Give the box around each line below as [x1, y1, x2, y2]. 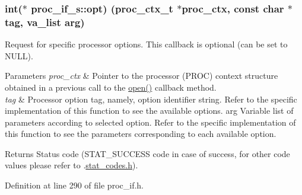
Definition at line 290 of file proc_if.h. [5, 179, 144, 191]
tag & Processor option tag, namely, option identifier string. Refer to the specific [5, 92, 297, 105]
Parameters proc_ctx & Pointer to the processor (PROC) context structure [5, 69, 278, 82]
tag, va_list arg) [5, 14, 85, 29]
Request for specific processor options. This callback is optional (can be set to [5, 38, 288, 50]
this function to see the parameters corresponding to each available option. [5, 127, 276, 140]
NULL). [5, 49, 33, 62]
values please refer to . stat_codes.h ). [5, 159, 138, 171]
